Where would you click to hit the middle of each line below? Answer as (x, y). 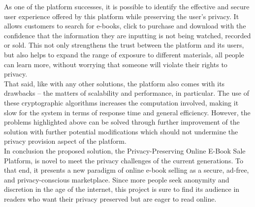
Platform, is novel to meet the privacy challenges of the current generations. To (124, 160)
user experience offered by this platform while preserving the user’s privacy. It (122, 16)
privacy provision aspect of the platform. (65, 141)
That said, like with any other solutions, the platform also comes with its (114, 83)
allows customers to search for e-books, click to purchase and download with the (125, 26)
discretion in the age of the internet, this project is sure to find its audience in (122, 189)
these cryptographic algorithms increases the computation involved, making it (121, 102)
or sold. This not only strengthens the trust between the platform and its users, (124, 45)
